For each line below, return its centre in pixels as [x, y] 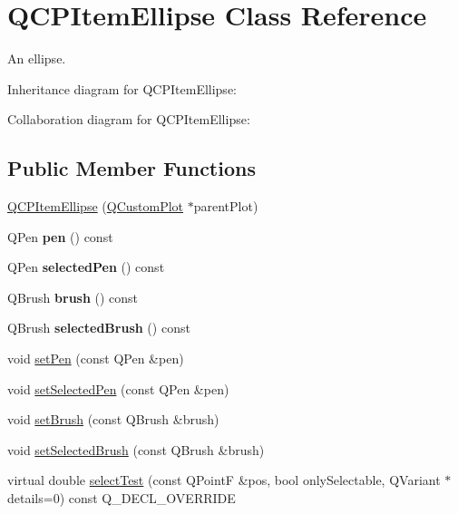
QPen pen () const [60, 236]
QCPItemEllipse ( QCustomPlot [96, 206]
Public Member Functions [132, 168]
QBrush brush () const [73, 297]
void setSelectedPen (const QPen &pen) [118, 388]
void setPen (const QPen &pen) [96, 359]
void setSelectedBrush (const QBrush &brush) [136, 449]
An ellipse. [37, 58]
